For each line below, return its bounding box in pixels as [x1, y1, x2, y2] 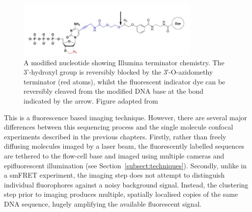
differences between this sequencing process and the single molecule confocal [4, 122, 233, 132]
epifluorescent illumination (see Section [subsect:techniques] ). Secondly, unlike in [4, 160, 247, 170]
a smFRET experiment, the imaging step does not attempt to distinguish [4, 170, 225, 180]
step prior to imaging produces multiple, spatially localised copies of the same [4, 189, 238, 199]
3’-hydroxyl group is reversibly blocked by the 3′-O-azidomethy [24, 67, 213, 77]
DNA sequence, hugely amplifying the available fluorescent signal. [4, 198, 202, 209]
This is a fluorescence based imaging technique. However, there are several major [4, 112, 247, 122]
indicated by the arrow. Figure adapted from [24, 95, 158, 106]
